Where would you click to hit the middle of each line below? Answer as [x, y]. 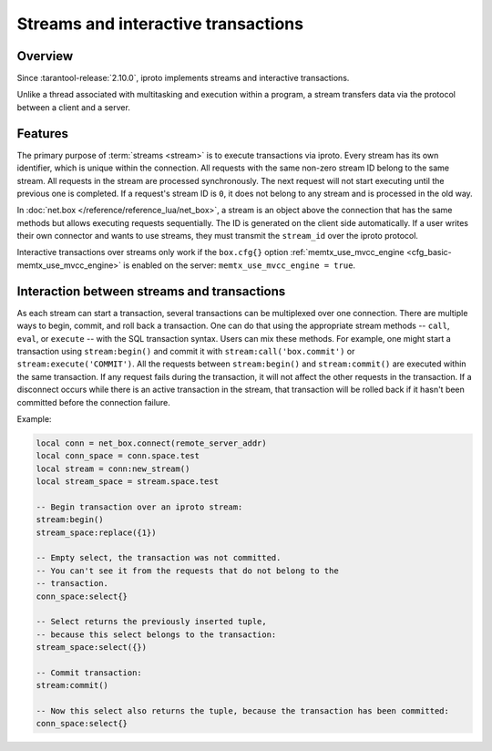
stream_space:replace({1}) [96, 532]
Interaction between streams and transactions [151, 291]
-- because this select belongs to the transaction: [156, 634]
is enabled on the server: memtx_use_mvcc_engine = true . [239, 265]
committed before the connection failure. [93, 402]
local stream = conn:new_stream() [113, 468]
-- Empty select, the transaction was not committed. [159, 558]
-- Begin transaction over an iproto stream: [139, 507]
